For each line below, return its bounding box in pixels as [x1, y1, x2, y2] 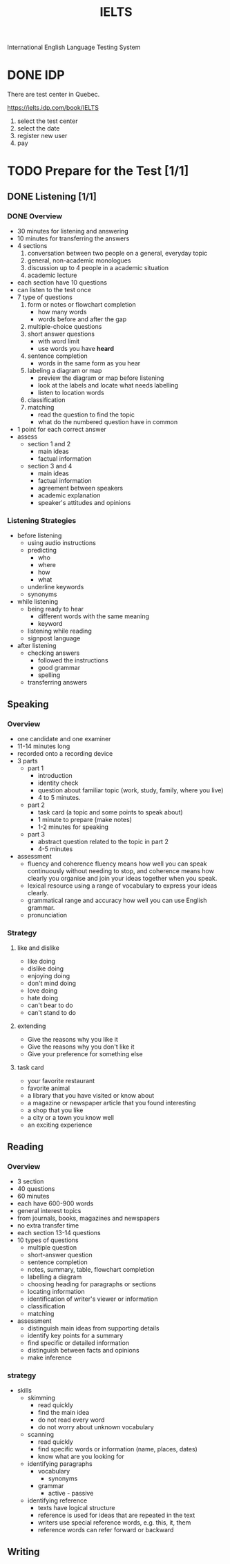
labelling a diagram [27, 1272, 82, 1281]
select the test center [17, 117, 78, 125]
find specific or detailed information [27, 1338, 130, 1347]
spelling [37, 671, 61, 679]
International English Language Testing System [7, 43, 141, 52]
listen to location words [37, 388, 105, 397]
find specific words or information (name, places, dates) [37, 1445, 198, 1453]
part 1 [27, 764, 44, 772]
